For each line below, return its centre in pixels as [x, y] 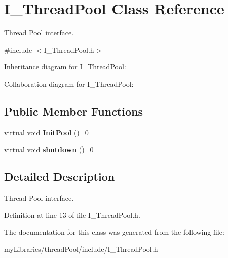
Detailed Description [60, 177]
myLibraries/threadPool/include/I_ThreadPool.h [81, 249]
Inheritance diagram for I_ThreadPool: [65, 67]
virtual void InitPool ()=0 [46, 132]
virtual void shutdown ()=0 [49, 149]
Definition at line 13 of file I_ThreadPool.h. [72, 215]
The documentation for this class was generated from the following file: [114, 232]
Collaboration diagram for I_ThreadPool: [69, 83]
